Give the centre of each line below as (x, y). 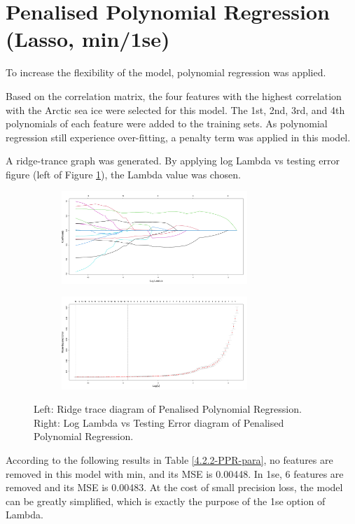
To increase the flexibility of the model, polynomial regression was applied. (166, 72)
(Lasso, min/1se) (88, 39)
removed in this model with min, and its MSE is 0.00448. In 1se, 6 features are (175, 473)
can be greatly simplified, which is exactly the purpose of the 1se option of (166, 501)
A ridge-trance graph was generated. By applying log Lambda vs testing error (173, 161)
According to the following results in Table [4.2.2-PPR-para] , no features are (169, 460)
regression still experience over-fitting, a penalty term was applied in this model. (178, 137)
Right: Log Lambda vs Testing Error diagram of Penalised (159, 422)
